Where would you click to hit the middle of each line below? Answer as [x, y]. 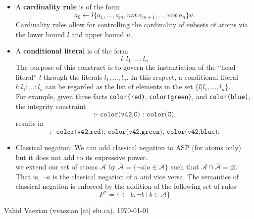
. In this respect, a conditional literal [182, 77]
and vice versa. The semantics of [189, 176]
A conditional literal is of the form [72, 51]
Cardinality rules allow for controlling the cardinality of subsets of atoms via [132, 25]
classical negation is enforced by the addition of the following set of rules [126, 186]
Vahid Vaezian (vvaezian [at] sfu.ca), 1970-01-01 [77, 210]
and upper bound [98, 34]
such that [185, 167]
